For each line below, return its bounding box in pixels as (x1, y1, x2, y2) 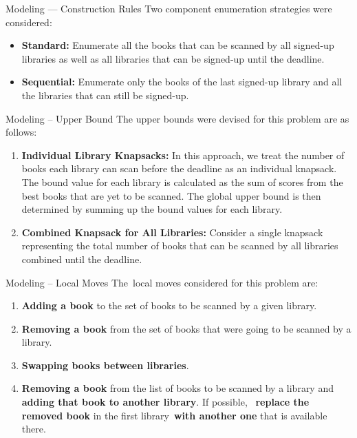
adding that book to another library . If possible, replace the (21, 395, 310, 409)
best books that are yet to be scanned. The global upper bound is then (21, 188, 321, 202)
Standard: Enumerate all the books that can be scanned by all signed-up (21, 38, 334, 52)
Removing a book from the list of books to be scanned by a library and (21, 381, 334, 395)
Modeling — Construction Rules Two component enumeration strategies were (6, 1, 332, 15)
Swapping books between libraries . (21, 357, 189, 372)
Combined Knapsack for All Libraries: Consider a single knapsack (21, 225, 323, 239)
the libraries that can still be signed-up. (21, 87, 189, 102)
